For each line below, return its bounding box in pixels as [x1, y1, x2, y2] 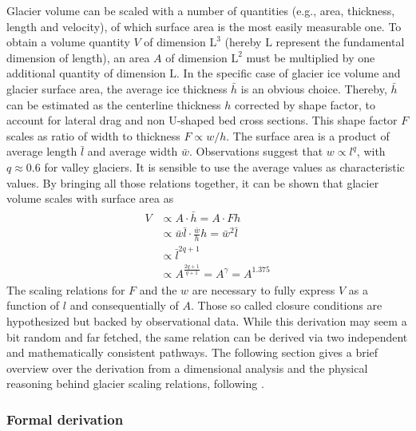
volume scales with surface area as [6, 190, 174, 207]
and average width [87, 143, 178, 160]
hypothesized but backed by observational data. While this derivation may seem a [6, 312, 407, 329]
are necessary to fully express [192, 281, 335, 298]
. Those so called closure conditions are [191, 297, 382, 314]
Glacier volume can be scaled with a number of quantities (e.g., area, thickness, [6, 2, 395, 18]
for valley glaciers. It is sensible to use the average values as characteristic [44, 158, 405, 175]
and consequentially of [69, 297, 179, 314]
